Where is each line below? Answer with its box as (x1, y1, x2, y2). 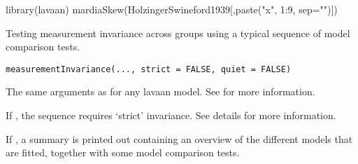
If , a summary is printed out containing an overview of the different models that (6, 131, 353, 146)
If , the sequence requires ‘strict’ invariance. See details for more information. (6, 108, 336, 123)
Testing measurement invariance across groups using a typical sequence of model (6, 25, 350, 40)
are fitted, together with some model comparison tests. (6, 145, 240, 160)
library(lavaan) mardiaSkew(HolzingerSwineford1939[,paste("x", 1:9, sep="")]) (6, 2, 338, 16)
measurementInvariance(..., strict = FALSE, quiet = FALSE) (6, 64, 292, 74)
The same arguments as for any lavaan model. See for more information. (6, 84, 315, 99)
